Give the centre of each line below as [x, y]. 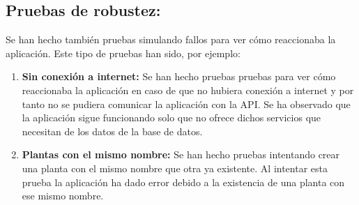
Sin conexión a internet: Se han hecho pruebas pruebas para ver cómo [179, 76]
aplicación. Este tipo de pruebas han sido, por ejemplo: [123, 53]
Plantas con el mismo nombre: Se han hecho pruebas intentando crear [181, 154]
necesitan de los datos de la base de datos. [112, 131]
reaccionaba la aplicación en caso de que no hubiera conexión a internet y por [188, 90]
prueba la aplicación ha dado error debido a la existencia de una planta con [183, 182]
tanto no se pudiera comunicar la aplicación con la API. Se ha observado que [186, 104]
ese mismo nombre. [63, 196]
